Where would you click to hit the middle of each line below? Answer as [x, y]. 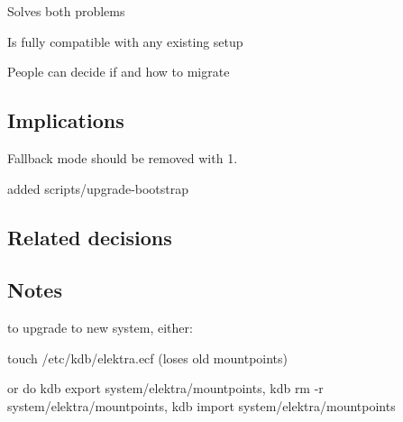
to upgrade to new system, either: [100, 328]
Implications [66, 120]
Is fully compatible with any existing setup [125, 41]
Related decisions [90, 237]
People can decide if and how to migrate [119, 72]
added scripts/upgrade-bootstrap [98, 188]
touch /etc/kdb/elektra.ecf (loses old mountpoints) [147, 358]
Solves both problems [66, 11]
